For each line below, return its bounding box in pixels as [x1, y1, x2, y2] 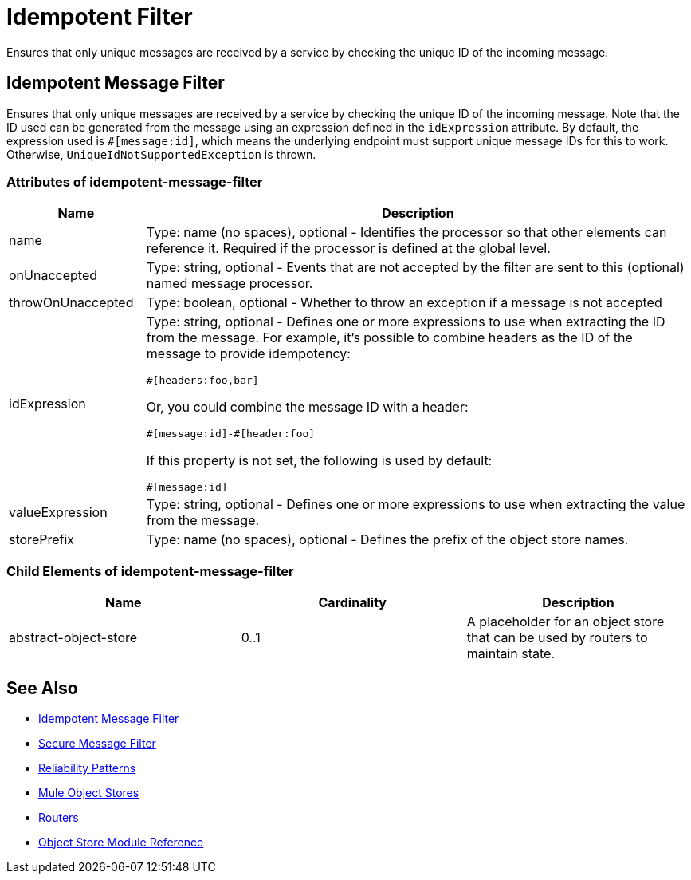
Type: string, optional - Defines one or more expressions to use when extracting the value [146, 496, 685, 513]
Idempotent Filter [6, 3, 193, 30]
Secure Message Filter [38, 736, 156, 750]
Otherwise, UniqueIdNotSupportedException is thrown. [6, 147, 316, 161]
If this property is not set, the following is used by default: [146, 452, 493, 469]
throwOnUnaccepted [9, 294, 134, 311]
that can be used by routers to [466, 629, 648, 646]
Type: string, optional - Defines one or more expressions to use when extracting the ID [146, 314, 665, 330]
